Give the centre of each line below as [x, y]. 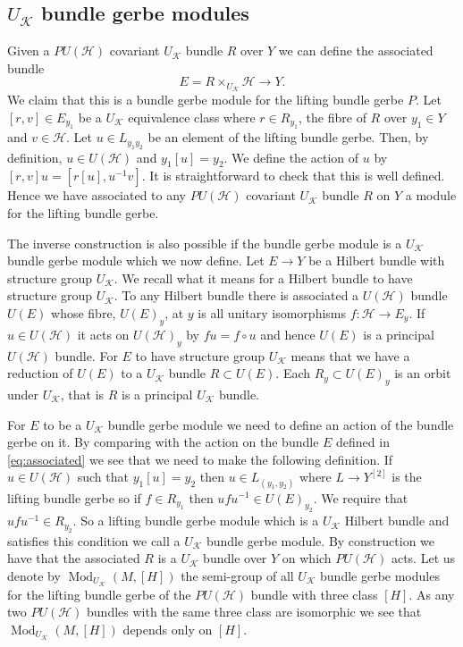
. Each [293, 373]
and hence [288, 334]
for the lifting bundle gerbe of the [99, 594]
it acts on [103, 334]
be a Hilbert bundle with [377, 260]
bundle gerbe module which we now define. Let [136, 260]
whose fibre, [84, 313]
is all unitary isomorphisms [272, 313]
